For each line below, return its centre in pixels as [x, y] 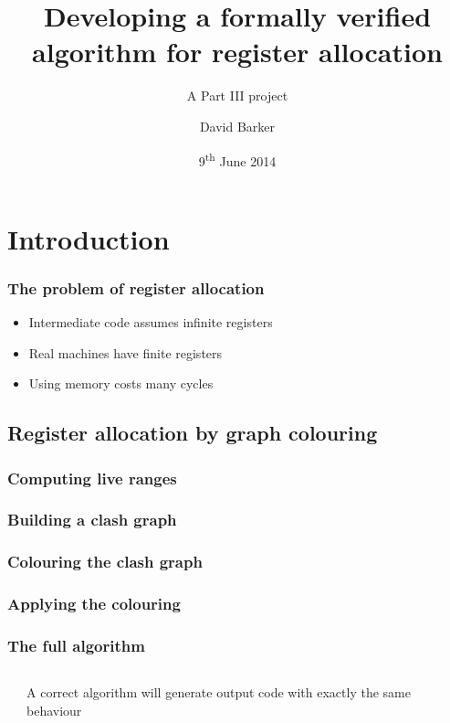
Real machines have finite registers [126, 352]
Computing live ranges [92, 478]
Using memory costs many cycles [121, 383]
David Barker [237, 126]
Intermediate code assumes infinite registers [151, 322]
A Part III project [237, 96]
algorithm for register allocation [237, 52]
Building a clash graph [92, 520]
